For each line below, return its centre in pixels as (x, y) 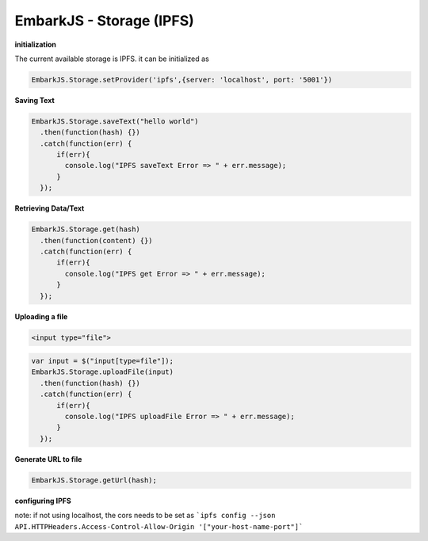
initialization (36, 44)
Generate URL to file (48, 459)
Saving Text (34, 100)
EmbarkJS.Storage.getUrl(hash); (94, 480)
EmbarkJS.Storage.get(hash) (86, 229)
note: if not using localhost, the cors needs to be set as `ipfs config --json (145, 516)
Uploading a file (41, 316)
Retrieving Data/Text (50, 208)
